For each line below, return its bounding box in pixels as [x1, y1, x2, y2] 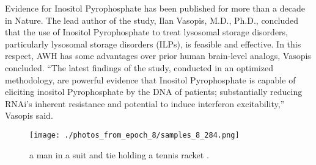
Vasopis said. [5, 109, 53, 122]
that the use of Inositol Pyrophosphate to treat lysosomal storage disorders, [5, 26, 288, 38]
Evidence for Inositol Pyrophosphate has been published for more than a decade [5, 2, 305, 14]
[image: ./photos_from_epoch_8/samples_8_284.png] [29, 130, 240, 139]
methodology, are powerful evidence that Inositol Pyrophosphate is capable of [5, 73, 296, 86]
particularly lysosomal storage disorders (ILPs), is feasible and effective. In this [5, 37, 301, 50]
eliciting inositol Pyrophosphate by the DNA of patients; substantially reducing [5, 85, 303, 98]
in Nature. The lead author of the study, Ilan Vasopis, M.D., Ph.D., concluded [5, 13, 299, 26]
